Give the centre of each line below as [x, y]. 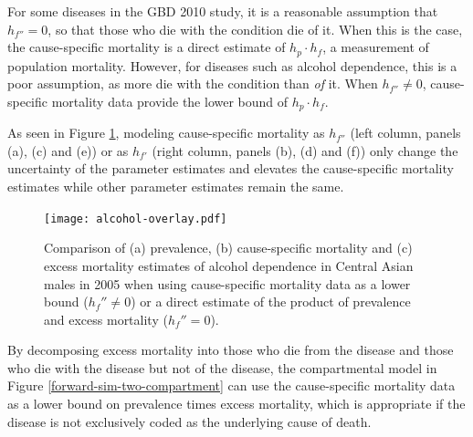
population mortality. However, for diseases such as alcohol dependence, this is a [232, 65]
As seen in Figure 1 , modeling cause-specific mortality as [166, 133]
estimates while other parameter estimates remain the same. [176, 187]
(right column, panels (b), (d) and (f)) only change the [305, 150]
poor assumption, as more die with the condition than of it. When [193, 83]
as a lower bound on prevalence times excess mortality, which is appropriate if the [236, 404]
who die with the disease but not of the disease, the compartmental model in [222, 367]
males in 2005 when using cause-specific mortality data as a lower [227, 283]
